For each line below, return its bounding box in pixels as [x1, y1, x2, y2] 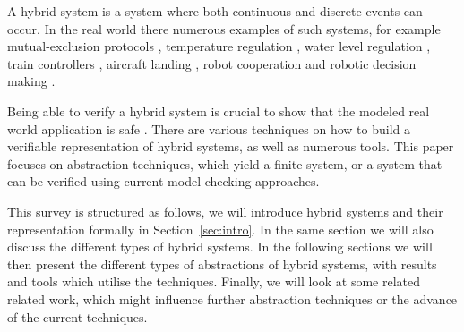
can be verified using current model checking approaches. [7, 172, 320, 191]
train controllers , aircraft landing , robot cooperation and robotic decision [7, 54, 417, 72]
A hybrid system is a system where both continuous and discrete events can [7, 2, 423, 20]
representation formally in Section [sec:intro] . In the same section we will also [7, 219, 434, 238]
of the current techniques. [7, 307, 148, 326]
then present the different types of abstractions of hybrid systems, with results [7, 254, 437, 273]
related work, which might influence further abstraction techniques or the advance [7, 289, 458, 308]
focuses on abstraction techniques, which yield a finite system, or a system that [7, 154, 443, 173]
